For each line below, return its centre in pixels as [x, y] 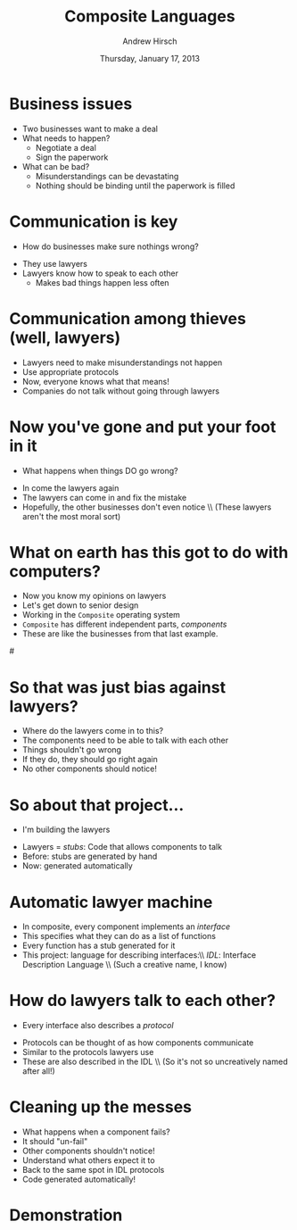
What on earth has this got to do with [149, 552]
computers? [55, 571]
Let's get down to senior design [80, 605]
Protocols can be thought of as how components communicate [138, 1043]
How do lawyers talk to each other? [143, 1001]
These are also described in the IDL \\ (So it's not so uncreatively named [155, 1062]
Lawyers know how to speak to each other [100, 273]
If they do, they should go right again [90, 760]
